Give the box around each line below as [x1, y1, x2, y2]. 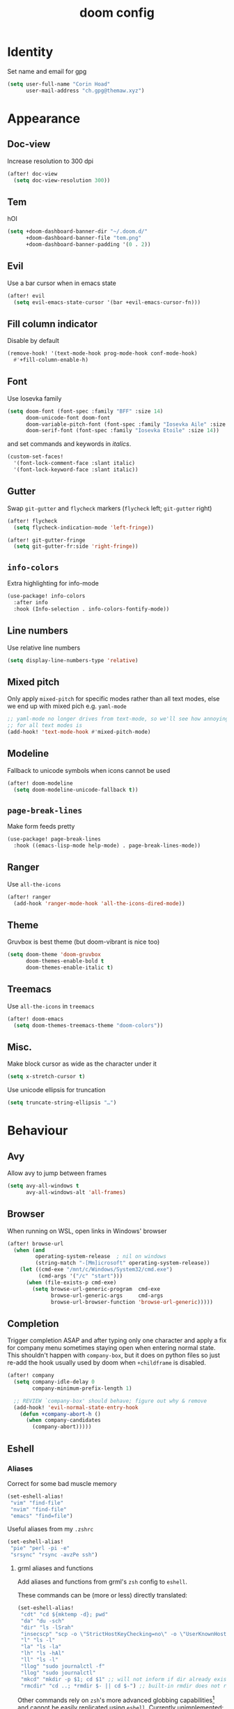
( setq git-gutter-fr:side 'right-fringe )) [13, 543, 139, 550]
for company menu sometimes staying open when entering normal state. [7, 1344, 216, 1352]
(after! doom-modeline [7, 779, 73, 787]
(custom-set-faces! [7, 453, 64, 461]
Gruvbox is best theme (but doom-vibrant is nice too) [7, 937, 160, 946]
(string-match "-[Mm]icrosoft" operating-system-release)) [35, 1259, 210, 1266]
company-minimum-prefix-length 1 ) [32, 1385, 132, 1392]
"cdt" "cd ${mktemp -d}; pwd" [20, 1611, 109, 1618]
